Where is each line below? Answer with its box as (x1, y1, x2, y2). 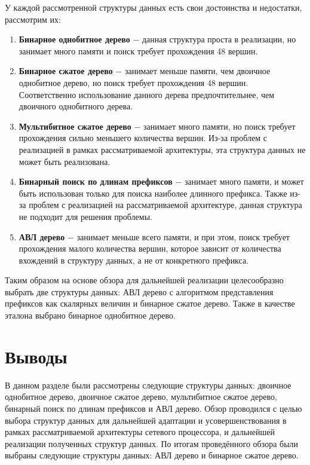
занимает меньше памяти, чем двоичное (124, 65, 271, 77)
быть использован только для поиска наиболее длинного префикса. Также (19, 186, 287, 199)
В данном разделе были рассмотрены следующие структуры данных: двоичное (5, 378, 291, 391)
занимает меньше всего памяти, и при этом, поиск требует (76, 230, 290, 243)
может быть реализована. (19, 155, 111, 167)
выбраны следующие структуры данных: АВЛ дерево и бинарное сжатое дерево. (5, 449, 299, 461)
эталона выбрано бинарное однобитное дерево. (5, 309, 176, 322)
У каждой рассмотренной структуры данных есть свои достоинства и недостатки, (5, 1, 302, 13)
